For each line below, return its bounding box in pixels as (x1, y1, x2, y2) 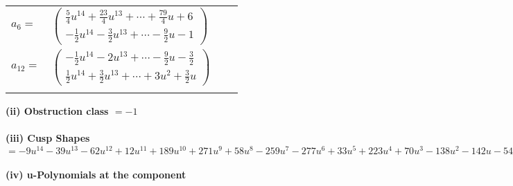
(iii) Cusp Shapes (6, 131, 90, 145)
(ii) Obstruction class (6, 103, 109, 118)
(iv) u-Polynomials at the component (6, 167, 186, 182)
